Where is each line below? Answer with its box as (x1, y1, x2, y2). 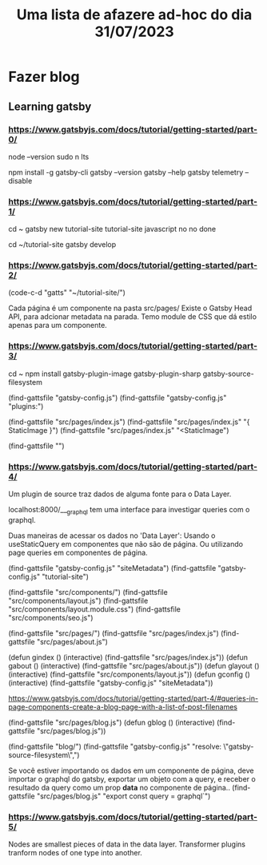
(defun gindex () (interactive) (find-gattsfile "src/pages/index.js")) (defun (8, 652, 249, 662)
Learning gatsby (8, 99, 92, 113)
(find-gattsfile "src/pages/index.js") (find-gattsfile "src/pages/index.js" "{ (8, 417, 250, 426)
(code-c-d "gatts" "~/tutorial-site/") (8, 288, 126, 297)
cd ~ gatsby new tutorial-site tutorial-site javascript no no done (8, 224, 217, 234)
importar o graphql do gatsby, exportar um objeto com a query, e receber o (8, 774, 256, 783)
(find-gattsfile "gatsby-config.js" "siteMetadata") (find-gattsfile (8, 563, 217, 572)
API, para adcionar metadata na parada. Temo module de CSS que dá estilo (8, 312, 257, 321)
